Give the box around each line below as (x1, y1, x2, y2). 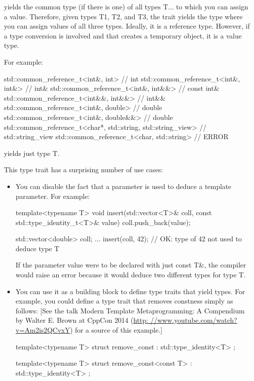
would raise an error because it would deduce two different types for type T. (15, 269, 246, 280)
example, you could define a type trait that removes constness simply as (15, 296, 233, 306)
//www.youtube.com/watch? (150, 315, 237, 325)
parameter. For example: (15, 190, 90, 201)
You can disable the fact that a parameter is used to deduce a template (15, 181, 231, 191)
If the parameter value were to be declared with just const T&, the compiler (15, 260, 246, 270)
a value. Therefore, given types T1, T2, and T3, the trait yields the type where (4, 11, 243, 21)
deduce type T (15, 243, 60, 253)
